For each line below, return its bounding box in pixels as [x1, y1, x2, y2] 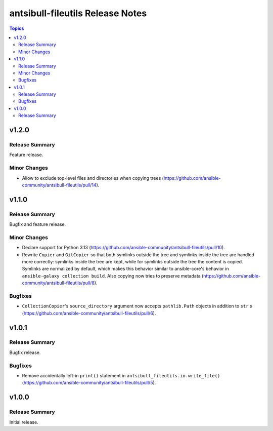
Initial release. [9, 419, 38, 425]
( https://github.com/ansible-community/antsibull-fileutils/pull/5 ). [22, 380, 156, 386]
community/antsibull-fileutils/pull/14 [22, 182, 97, 188]
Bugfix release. [9, 349, 41, 356]
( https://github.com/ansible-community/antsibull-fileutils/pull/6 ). [22, 310, 156, 316]
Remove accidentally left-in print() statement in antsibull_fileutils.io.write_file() [22, 373, 220, 378]
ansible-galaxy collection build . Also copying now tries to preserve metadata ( [22, 272, 204, 279]
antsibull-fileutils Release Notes [9, 8, 147, 19]
